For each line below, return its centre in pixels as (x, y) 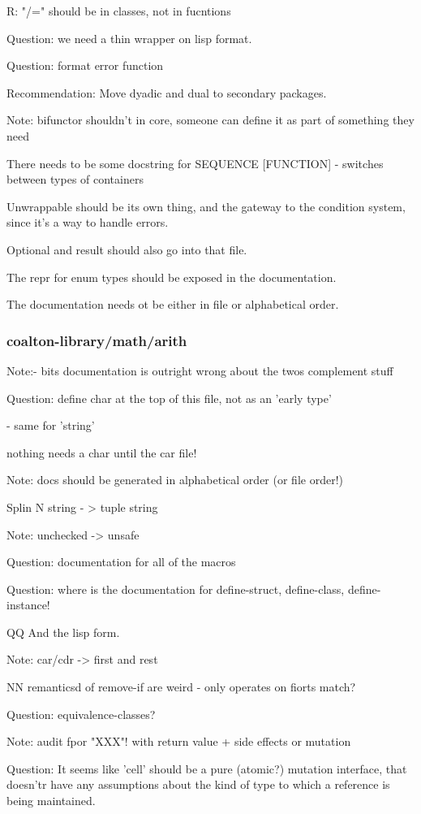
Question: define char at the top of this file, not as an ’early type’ (169, 398)
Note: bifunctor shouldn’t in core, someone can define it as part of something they (210, 120)
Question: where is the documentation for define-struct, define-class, (176, 589)
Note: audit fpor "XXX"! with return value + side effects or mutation (179, 741)
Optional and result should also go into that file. (127, 249)
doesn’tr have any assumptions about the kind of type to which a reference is (198, 784)
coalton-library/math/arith (97, 340)
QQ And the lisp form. (63, 632)
